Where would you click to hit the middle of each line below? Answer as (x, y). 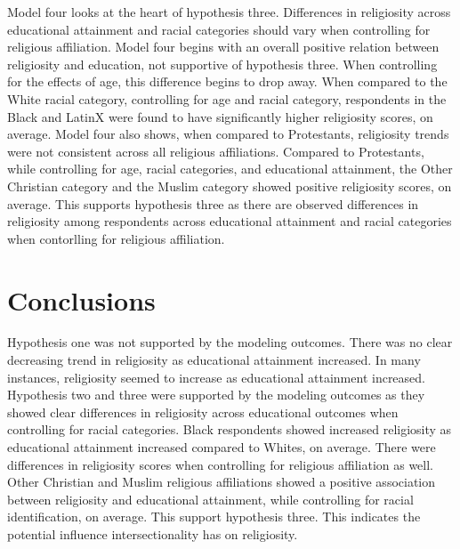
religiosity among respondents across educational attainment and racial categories (230, 221)
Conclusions (81, 299)
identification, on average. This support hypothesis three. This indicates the (214, 517)
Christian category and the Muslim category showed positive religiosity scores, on (230, 186)
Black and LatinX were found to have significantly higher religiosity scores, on (220, 116)
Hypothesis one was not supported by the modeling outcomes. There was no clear (230, 342)
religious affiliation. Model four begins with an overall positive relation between (223, 47)
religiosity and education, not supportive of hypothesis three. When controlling (222, 64)
